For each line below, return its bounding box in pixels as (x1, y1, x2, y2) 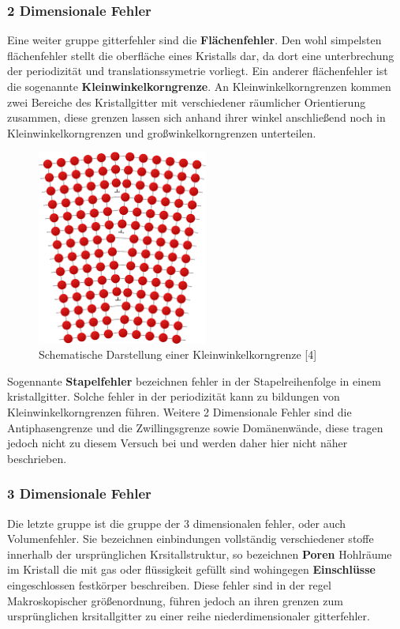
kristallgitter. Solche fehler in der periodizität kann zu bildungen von (7, 388, 340, 405)
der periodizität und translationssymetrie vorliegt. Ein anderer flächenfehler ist (7, 62, 388, 79)
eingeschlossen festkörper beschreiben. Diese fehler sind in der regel (7, 577, 331, 593)
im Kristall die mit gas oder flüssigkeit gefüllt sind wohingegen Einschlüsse (7, 561, 376, 578)
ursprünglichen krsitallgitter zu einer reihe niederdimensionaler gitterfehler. (7, 608, 370, 624)
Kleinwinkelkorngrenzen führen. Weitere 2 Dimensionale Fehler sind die (7, 404, 352, 420)
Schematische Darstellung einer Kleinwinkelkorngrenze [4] (39, 346, 317, 363)
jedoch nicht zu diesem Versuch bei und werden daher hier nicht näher (7, 435, 348, 451)
